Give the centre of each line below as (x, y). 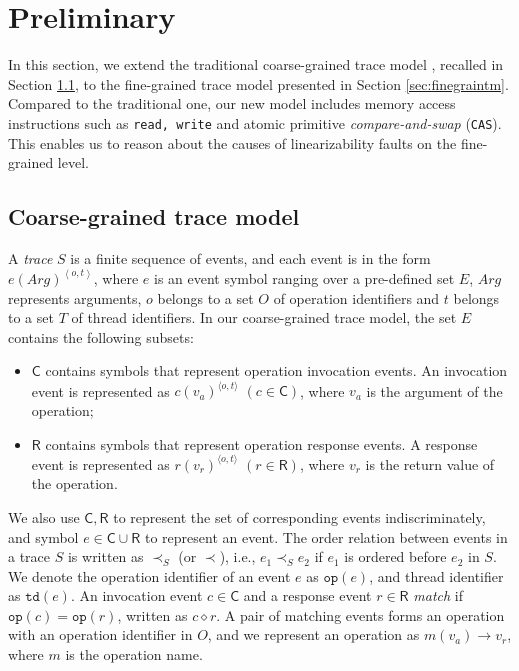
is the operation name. (134, 654)
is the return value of (430, 463)
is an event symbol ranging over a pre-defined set (304, 277)
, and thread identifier (436, 575)
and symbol (43, 536)
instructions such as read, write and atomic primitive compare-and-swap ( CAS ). (255, 122)
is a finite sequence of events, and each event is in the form (250, 257)
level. (73, 162)
